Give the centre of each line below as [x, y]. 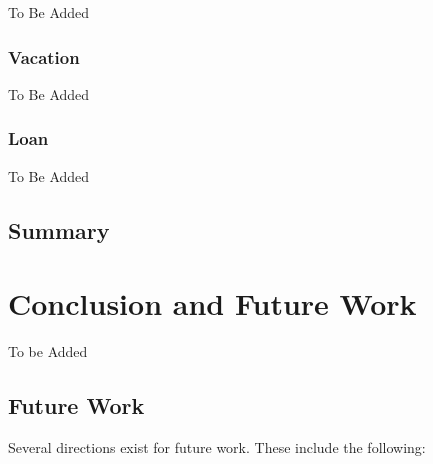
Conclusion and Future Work [212, 303]
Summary [59, 229]
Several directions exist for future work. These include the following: [217, 446]
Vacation [44, 56]
